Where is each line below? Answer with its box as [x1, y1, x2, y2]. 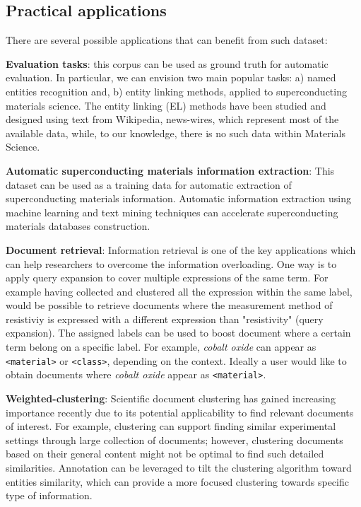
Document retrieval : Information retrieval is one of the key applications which [6, 242, 356, 257]
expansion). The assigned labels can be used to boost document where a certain [6, 325, 351, 340]
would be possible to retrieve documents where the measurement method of [6, 298, 333, 313]
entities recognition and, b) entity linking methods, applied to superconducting [6, 83, 347, 98]
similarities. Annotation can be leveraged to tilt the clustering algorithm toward [6, 460, 352, 474]
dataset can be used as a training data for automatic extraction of [6, 177, 292, 192]
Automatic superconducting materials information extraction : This [6, 163, 335, 177]
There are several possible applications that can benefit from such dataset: [6, 33, 328, 47]
